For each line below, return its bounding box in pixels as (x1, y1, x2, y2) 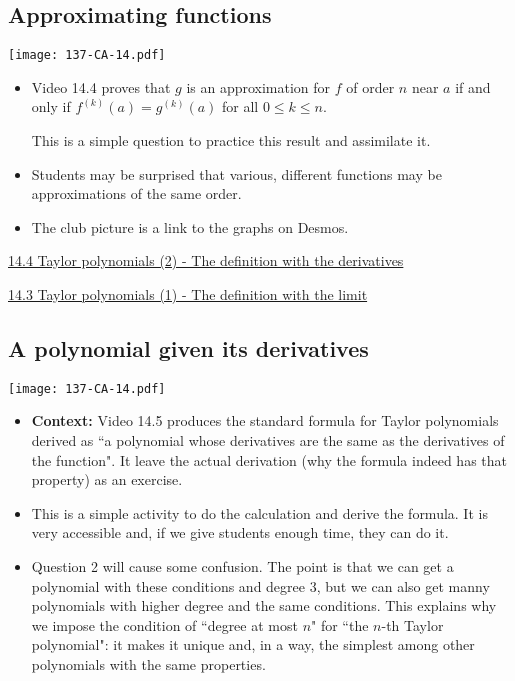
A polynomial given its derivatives (8, 333, 369, 363)
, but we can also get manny (316, 575, 490, 596)
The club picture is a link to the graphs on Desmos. (31, 216, 349, 237)
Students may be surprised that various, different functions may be (31, 163, 442, 184)
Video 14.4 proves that (31, 76, 171, 97)
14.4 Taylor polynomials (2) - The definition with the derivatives (8, 250, 404, 271)
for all (222, 96, 259, 117)
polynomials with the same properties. (31, 654, 266, 674)
